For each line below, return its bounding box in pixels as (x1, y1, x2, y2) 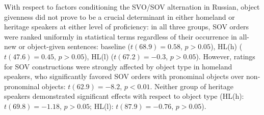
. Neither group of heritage (150, 81, 233, 91)
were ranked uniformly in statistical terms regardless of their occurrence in (4, 31, 237, 42)
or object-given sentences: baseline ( (18, 41, 130, 52)
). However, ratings (196, 51, 255, 61)
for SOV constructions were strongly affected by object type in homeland (4, 61, 232, 71)
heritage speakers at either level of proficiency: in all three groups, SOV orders (4, 21, 249, 32)
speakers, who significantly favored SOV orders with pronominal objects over (4, 71, 244, 82)
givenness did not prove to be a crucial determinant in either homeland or (4, 11, 235, 22)
